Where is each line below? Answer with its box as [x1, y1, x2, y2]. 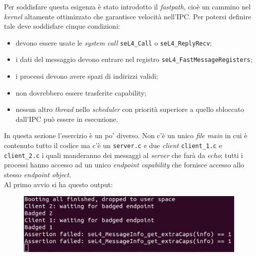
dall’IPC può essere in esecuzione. [15, 113, 118, 124]
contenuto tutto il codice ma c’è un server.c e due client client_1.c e [4, 140, 222, 151]
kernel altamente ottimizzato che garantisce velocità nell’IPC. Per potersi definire [4, 11, 252, 21]
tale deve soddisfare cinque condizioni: [4, 21, 120, 31]
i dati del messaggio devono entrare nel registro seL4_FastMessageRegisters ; [15, 54, 253, 64]
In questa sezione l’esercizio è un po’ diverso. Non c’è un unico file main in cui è [4, 130, 248, 141]
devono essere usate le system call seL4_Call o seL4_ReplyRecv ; [15, 37, 212, 48]
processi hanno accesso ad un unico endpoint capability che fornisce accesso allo [4, 159, 244, 170]
